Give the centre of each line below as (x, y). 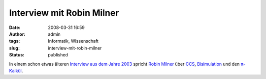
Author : (17, 34)
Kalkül (16, 71)
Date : (15, 27)
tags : (15, 41)
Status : (17, 55)
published (58, 55)
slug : (14, 48)
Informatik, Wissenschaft (73, 41)
